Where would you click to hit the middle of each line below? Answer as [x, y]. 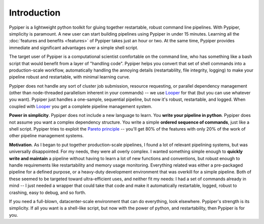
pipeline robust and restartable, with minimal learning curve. [70, 77]
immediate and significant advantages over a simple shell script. [74, 47]
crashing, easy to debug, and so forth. [48, 192]
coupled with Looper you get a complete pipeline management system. [81, 106]
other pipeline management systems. [46, 136]
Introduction [35, 13]
